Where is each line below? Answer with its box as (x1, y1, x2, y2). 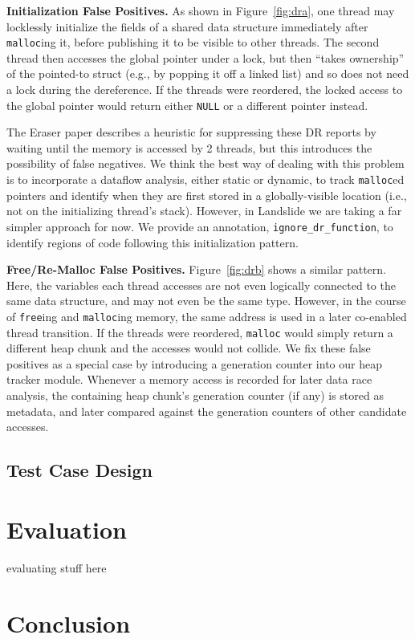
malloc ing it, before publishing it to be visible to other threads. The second (6, 34, 380, 51)
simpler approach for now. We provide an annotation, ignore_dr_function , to (6, 218, 393, 234)
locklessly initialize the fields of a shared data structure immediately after (6, 18, 368, 35)
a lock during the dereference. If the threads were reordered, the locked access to (6, 81, 403, 98)
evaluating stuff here (6, 559, 107, 576)
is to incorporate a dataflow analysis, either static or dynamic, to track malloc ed (6, 171, 405, 188)
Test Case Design (6, 458, 153, 482)
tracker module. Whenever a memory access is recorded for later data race (6, 371, 372, 388)
